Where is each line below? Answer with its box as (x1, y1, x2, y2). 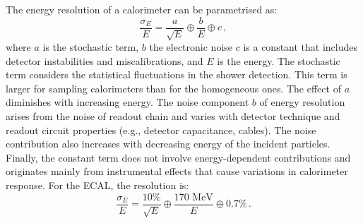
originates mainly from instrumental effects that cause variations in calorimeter (6, 164, 348, 179)
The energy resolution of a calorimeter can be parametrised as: (6, 2, 278, 16)
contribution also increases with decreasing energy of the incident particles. (6, 136, 331, 151)
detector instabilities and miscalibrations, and (6, 53, 203, 68)
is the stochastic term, (42, 40, 139, 54)
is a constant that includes (243, 40, 358, 54)
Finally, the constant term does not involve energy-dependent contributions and (6, 150, 351, 164)
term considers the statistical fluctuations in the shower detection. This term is (6, 67, 347, 82)
